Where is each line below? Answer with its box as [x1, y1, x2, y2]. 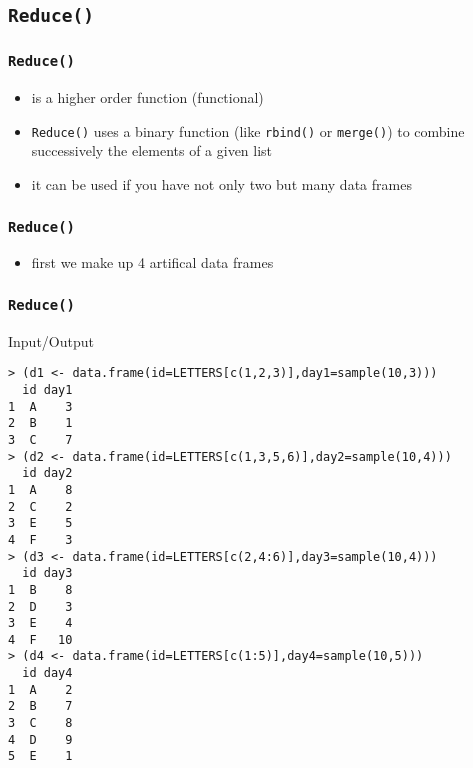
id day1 [22, 382, 73, 397]
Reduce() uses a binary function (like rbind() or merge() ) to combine [31, 120, 465, 141]
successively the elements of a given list [31, 140, 273, 161]
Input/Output [8, 330, 94, 351]
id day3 [22, 566, 73, 581]
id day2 [22, 466, 73, 481]
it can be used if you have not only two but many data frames [31, 173, 412, 194]
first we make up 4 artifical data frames [31, 252, 274, 273]
